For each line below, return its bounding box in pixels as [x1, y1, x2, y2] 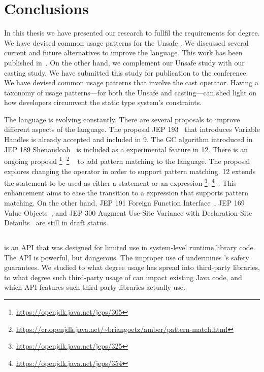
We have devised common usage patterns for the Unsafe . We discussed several [4, 37, 249, 48]
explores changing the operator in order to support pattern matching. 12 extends [4, 165, 256, 176]
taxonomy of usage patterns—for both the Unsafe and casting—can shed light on [4, 87, 257, 97]
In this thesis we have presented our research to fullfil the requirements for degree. [4, 27, 260, 38]
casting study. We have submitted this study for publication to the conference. [4, 67, 248, 78]
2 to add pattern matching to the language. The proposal [66, 154, 250, 166]
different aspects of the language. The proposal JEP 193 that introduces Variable [4, 124, 260, 134]
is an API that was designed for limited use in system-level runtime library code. [4, 242, 255, 253]
